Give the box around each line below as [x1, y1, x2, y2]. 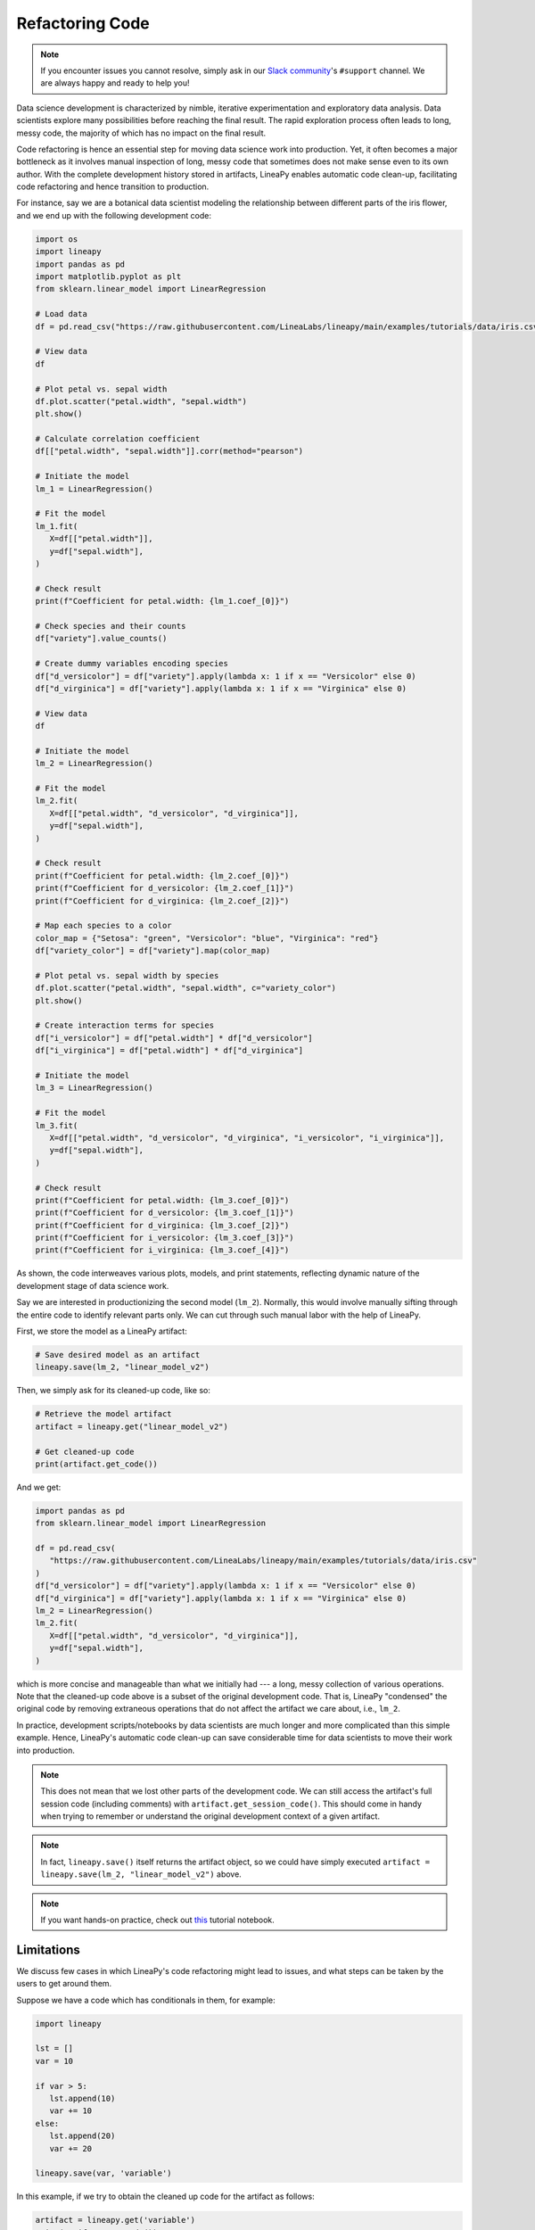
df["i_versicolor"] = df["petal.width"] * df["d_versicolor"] [35, 1033, 313, 1043]
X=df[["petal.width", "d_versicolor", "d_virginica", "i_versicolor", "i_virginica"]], [49, 1133, 445, 1143]
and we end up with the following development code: [16, 210, 211, 220]
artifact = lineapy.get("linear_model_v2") [35, 1421, 229, 1432]
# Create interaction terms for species [35, 1020, 214, 1030]
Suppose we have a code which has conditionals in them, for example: [16, 1995, 276, 2005]
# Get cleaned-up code [35, 1446, 135, 1457]
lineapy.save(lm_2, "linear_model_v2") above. [40, 1869, 243, 1879]
